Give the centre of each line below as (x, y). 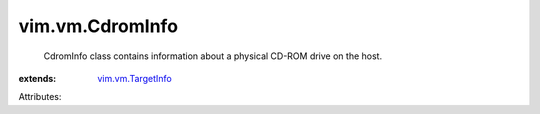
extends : (37, 78)
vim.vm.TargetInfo (134, 78)
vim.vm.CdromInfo (98, 26)
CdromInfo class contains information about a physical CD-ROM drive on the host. (213, 56)
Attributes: (40, 97)
